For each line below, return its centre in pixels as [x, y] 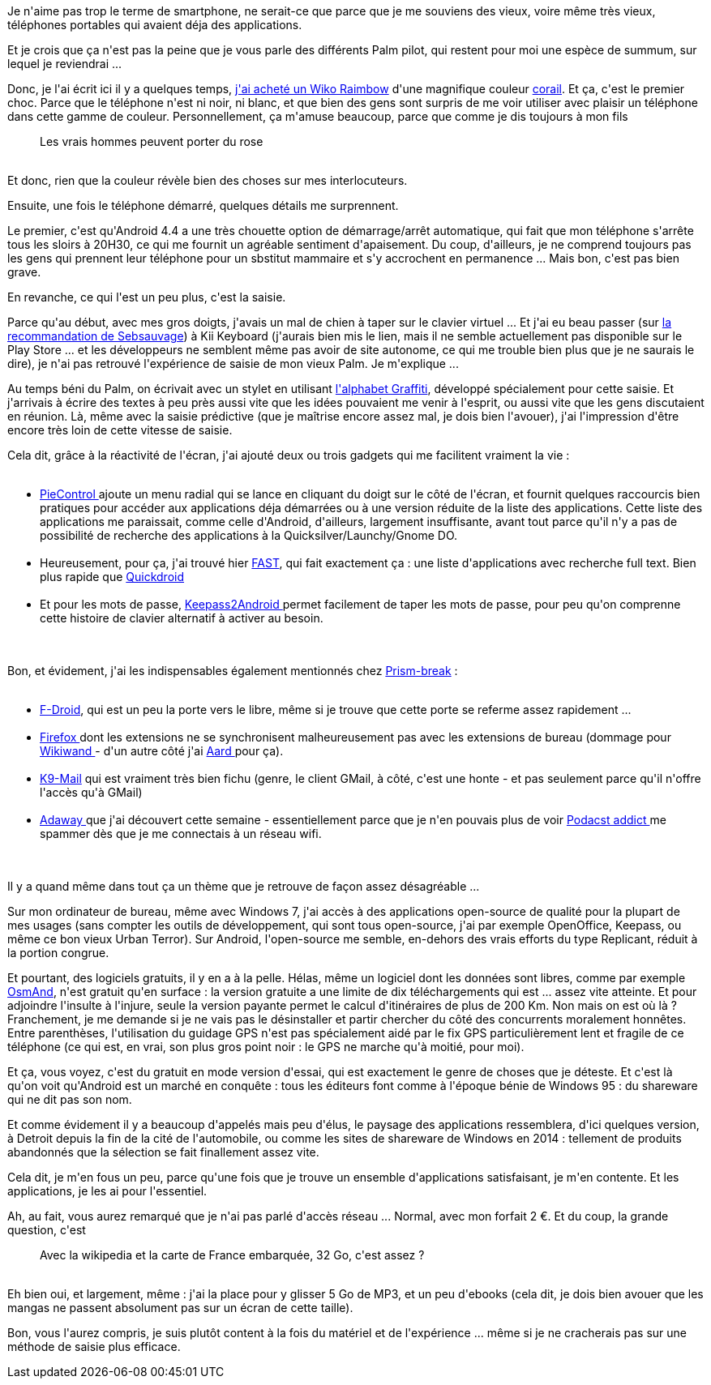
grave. [24, 272]
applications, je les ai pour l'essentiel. [107, 1191]
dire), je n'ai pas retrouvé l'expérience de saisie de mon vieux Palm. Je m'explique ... [233, 363]
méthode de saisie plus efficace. [94, 1347]
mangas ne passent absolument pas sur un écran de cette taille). [180, 1308]
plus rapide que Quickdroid [112, 577]
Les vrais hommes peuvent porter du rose [152, 141]
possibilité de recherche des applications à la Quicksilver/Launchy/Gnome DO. [249, 535]
